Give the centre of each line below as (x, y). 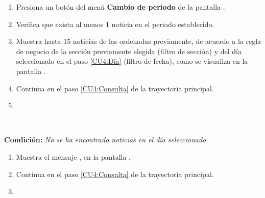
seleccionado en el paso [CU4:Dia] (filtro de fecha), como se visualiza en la (132, 61)
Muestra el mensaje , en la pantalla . (73, 156)
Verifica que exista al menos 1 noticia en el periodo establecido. (115, 24)
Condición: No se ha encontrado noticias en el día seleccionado (105, 140)
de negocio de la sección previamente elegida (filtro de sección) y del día (129, 51)
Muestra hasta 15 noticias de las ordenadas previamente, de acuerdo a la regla (139, 41)
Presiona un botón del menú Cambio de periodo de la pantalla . (121, 7)
